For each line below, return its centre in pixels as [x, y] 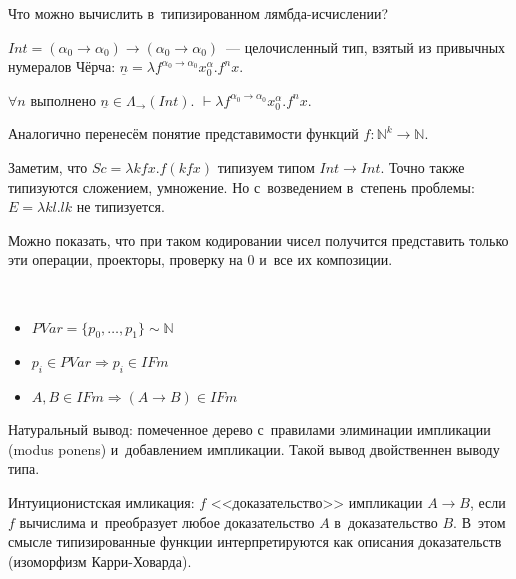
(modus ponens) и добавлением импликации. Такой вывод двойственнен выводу [254, 448]
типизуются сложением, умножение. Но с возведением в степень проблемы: [241, 186]
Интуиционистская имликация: [101, 501]
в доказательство [386, 521]
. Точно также [422, 166]
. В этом [479, 521]
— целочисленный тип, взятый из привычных [366, 46]
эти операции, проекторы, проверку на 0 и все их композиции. [200, 259]
